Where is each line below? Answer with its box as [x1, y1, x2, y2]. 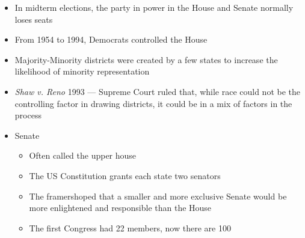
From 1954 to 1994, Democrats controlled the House [14, 33, 208, 46]
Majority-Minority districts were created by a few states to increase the [14, 53, 278, 66]
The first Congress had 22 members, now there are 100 [29, 221, 231, 234]
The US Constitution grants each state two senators [29, 169, 221, 182]
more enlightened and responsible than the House [29, 201, 212, 214]
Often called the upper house [29, 149, 137, 162]
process [14, 109, 42, 121]
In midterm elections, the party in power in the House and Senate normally [14, 1, 294, 13]
